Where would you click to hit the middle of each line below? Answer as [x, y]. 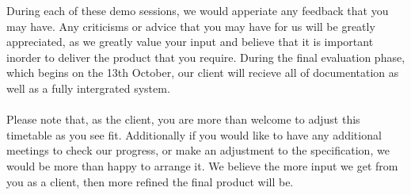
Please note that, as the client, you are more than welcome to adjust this [183, 119]
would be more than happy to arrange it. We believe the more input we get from [202, 165]
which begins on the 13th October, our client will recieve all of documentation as [203, 73]
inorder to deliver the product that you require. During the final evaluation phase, [206, 57]
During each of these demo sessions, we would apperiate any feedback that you [198, 10]
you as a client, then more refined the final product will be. [150, 181]
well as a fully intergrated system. [88, 88]
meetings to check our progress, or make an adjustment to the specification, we [198, 150]
